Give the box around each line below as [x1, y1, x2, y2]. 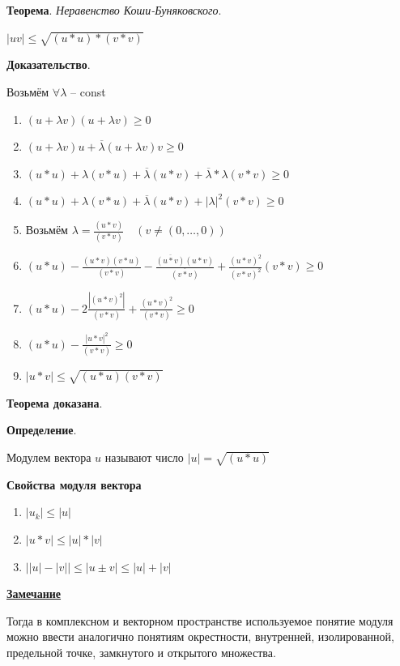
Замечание [6, 585, 62, 602]
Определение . [6, 421, 77, 438]
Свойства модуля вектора [6, 476, 142, 493]
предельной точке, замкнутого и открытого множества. [6, 643, 276, 660]
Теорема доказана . [6, 394, 103, 411]
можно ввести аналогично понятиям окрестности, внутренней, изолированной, [6, 628, 394, 645]
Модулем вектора [6, 449, 91, 466]
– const [70, 83, 106, 100]
